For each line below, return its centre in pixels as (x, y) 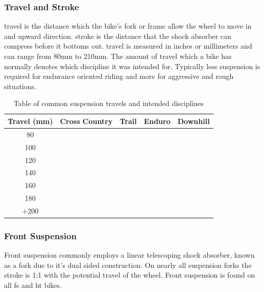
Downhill (194, 121)
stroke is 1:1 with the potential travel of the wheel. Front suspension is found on (130, 275)
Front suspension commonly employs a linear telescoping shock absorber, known (129, 255)
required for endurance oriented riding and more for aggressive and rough (119, 76)
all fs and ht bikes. (33, 285)
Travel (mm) (30, 121)
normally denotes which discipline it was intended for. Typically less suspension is (132, 66)
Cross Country (86, 121)
